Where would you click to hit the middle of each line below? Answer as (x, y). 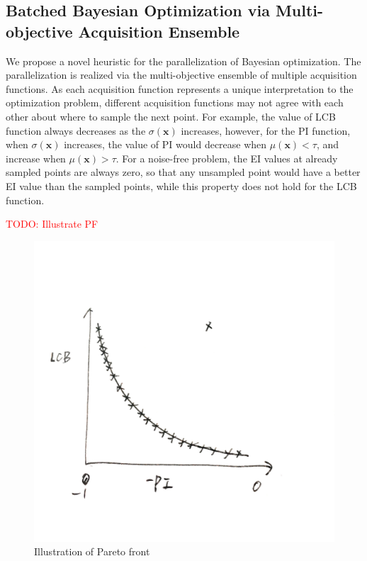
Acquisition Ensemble (159, 31)
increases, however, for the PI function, (266, 130)
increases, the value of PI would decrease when (165, 144)
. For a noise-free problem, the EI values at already (227, 158)
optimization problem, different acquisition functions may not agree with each (175, 102)
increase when (36, 158)
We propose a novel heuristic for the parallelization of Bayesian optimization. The (183, 61)
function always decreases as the (76, 130)
